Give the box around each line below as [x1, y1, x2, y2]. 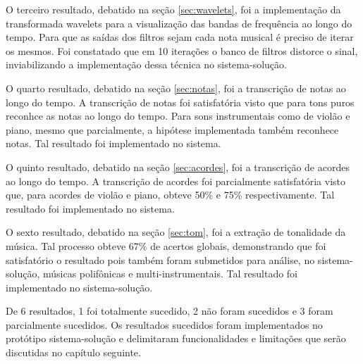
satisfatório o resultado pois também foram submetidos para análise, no [6, 252, 315, 267]
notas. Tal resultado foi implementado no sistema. [6, 136, 221, 151]
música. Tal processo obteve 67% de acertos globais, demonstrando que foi [6, 238, 326, 253]
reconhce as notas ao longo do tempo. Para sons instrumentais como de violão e [6, 108, 350, 123]
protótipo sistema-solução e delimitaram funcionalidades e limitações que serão [6, 331, 346, 346]
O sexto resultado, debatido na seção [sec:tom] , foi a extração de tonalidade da [6, 225, 346, 239]
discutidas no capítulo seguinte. [6, 345, 141, 360]
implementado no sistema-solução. [6, 280, 153, 294]
